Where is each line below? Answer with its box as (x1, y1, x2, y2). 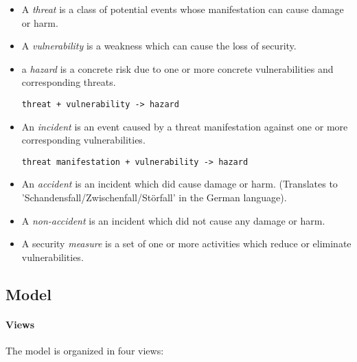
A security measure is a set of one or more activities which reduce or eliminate (21, 236, 352, 251)
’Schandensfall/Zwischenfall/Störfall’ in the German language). (21, 190, 287, 205)
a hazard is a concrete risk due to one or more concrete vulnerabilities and (21, 61, 334, 76)
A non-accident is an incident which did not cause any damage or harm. (21, 213, 325, 227)
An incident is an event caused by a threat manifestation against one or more (21, 119, 348, 133)
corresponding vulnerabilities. (21, 133, 146, 147)
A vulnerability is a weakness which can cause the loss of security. (21, 38, 297, 53)
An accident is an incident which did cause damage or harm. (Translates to (21, 177, 338, 191)
